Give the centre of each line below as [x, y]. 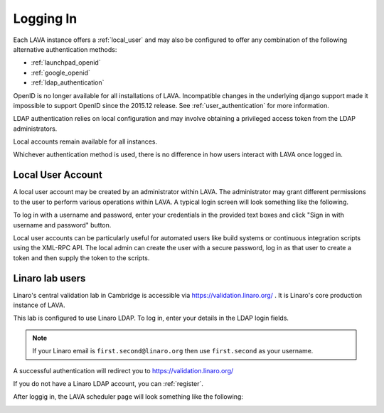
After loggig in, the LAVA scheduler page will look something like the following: [128, 397]
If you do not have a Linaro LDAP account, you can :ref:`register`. [108, 383]
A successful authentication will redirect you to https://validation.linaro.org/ [123, 370]
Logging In [45, 18]
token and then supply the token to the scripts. [81, 258]
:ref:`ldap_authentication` [68, 82]
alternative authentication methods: [65, 49]
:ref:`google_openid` [60, 73]
